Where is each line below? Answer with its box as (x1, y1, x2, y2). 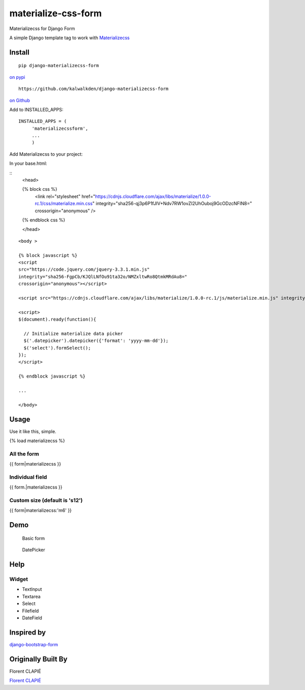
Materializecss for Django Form (9, 25, 75, 32)
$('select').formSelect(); (23, 345, 91, 351)
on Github (9, 97, 30, 103)
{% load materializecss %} (9, 438, 66, 444)
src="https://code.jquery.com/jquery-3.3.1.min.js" (18, 267, 150, 272)
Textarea (22, 593, 41, 599)
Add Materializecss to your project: (9, 151, 83, 157)
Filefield (22, 608, 39, 614)
